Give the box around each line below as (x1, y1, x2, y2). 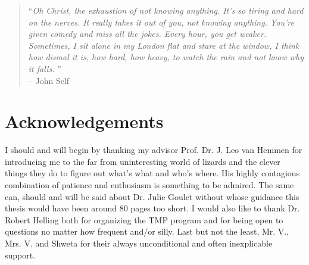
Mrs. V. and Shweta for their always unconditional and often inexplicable (5, 237, 273, 250)
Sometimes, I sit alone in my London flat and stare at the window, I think (28, 39, 299, 51)
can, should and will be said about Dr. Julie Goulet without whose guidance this (5, 190, 299, 202)
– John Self (28, 74, 70, 86)
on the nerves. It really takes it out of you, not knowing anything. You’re (28, 15, 294, 28)
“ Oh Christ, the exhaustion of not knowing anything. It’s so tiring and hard (28, 4, 304, 16)
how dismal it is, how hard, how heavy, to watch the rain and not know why (28, 51, 304, 63)
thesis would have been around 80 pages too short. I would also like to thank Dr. (5, 202, 300, 214)
